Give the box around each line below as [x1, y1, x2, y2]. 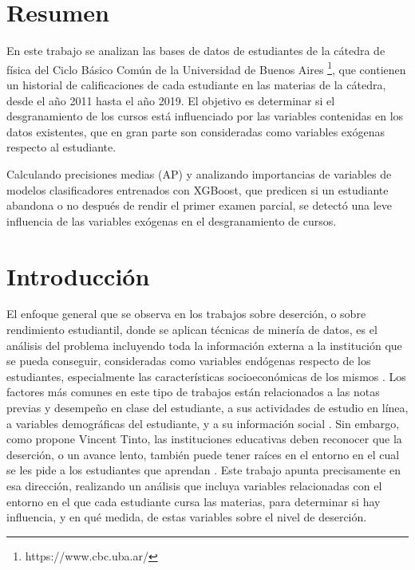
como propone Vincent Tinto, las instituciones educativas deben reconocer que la [6, 430, 402, 447]
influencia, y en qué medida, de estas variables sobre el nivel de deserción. [6, 509, 367, 525]
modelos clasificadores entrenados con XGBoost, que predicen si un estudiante [6, 181, 389, 198]
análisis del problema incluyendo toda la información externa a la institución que [6, 336, 402, 353]
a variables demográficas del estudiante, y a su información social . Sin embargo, [6, 415, 400, 431]
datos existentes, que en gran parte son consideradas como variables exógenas [6, 123, 385, 140]
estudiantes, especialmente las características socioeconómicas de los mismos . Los [6, 368, 406, 384]
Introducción [6, 259, 150, 292]
